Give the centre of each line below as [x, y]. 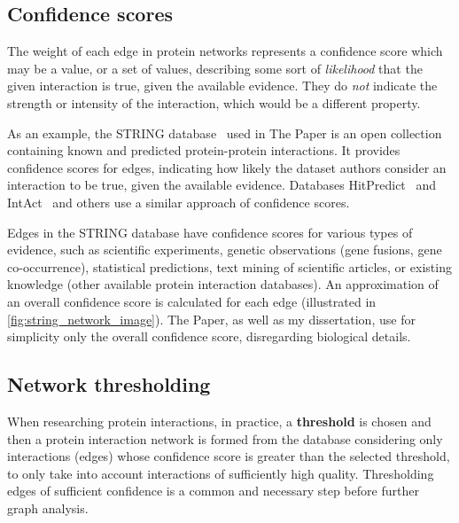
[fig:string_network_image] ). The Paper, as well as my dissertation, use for [211, 319]
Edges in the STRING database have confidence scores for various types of [210, 232]
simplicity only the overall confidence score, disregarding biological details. [209, 336]
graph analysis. [48, 507]
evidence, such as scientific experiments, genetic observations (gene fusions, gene [225, 250]
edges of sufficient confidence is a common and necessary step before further [213, 491]
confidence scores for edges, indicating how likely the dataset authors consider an [227, 167]
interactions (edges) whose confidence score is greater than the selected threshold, [229, 456]
